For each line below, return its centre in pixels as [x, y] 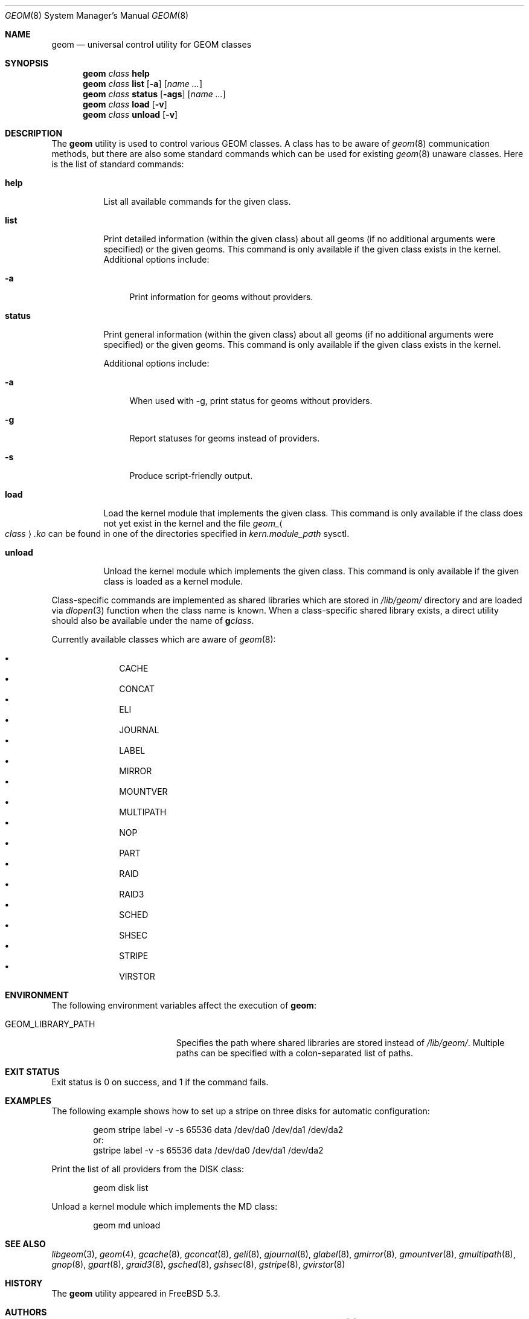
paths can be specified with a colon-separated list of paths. [294, 1053]
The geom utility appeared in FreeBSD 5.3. [136, 1293]
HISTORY [24, 1283]
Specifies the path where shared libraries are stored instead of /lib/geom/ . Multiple [340, 1043]
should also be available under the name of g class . [153, 621]
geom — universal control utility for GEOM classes [152, 44]
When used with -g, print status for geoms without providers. [251, 401]
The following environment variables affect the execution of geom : [184, 1005]
